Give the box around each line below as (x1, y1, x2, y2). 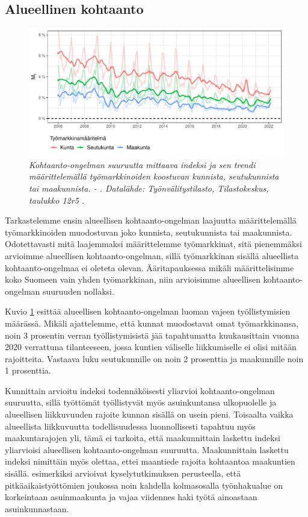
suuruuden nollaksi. (42, 284, 114, 297)
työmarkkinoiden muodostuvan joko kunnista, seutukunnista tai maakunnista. (5, 225, 292, 238)
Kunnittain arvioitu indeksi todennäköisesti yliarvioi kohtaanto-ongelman (5, 384, 275, 396)
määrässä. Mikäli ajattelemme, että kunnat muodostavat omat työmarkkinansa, (5, 316, 299, 329)
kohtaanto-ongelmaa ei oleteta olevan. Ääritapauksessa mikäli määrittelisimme (5, 261, 294, 274)
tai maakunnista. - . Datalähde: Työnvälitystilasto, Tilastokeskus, (29, 181, 269, 194)
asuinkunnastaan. (5, 502, 69, 515)
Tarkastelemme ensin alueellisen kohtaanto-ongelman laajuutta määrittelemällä (5, 214, 297, 227)
